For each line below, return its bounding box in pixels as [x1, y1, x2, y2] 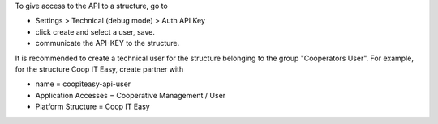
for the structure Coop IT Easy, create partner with [15, 64, 184, 74]
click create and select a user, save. [35, 27, 156, 36]
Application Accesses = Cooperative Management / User [35, 90, 226, 100]
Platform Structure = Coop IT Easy [35, 101, 150, 112]
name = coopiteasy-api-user [35, 79, 131, 89]
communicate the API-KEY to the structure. [35, 39, 180, 48]
